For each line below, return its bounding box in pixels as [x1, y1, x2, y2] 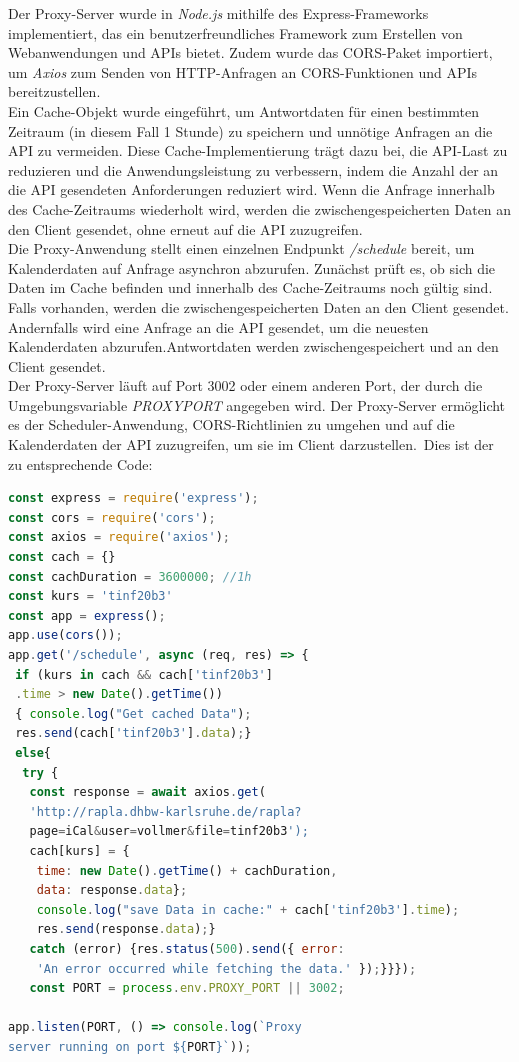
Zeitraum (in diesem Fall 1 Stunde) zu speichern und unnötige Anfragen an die [8, 120, 493, 141]
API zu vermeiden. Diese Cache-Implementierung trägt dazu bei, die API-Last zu [8, 140, 508, 161]
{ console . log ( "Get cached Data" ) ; [15, 706, 252, 721]
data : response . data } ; [36, 883, 188, 898]
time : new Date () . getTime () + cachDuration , [36, 863, 338, 878]
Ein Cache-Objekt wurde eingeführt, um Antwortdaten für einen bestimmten [8, 100, 480, 121]
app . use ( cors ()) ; [8, 628, 123, 643]
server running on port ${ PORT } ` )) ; [8, 1039, 252, 1054]
